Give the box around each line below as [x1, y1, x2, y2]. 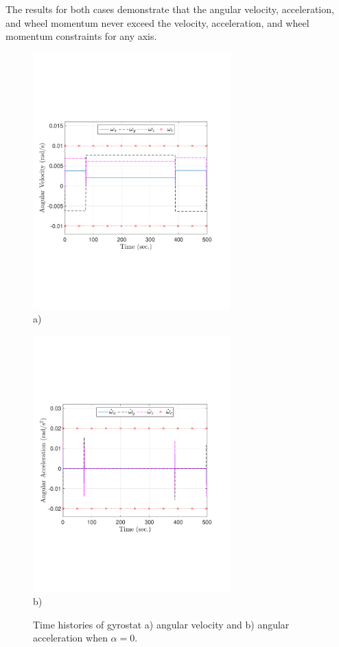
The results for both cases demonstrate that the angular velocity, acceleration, [5, 2, 334, 16]
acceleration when [33, 630, 108, 645]
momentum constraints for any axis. [5, 29, 157, 43]
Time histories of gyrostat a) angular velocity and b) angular [33, 617, 290, 631]
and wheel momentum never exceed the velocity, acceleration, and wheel [5, 15, 309, 30]
